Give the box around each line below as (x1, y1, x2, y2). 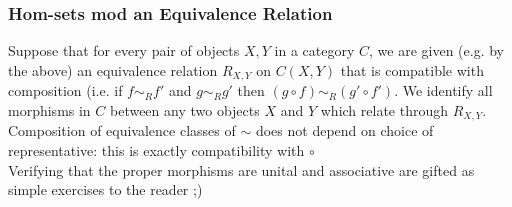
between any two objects (109, 99, 260, 120)
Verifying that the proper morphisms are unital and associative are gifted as (8, 159, 475, 180)
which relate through (320, 99, 448, 120)
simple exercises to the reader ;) (8, 179, 203, 200)
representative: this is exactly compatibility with (8, 139, 305, 160)
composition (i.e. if (8, 80, 123, 101)
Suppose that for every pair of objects (8, 40, 240, 61)
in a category (274, 40, 355, 61)
